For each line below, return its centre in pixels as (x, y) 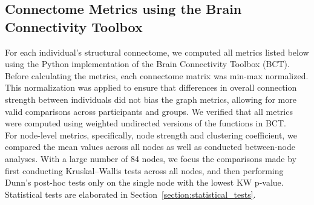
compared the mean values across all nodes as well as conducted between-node (150, 147)
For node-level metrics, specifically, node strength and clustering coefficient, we (151, 135)
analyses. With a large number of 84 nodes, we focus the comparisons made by (151, 158)
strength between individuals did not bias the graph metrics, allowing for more (151, 99)
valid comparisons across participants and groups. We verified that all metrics (149, 111)
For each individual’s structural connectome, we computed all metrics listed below (157, 52)
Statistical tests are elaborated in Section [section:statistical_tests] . (130, 194)
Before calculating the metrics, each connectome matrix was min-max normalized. (157, 75)
